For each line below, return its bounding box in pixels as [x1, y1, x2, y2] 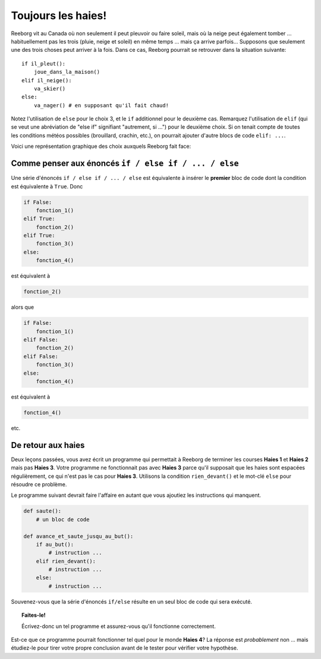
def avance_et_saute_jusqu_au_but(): [23, 533, 134, 539]
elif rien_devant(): [36, 558, 96, 564]
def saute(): [23, 508, 62, 515]
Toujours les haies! [11, 9, 107, 22]
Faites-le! [21, 611, 46, 619]
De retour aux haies [11, 440, 85, 450]
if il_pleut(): [21, 60, 66, 67]
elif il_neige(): [21, 77, 72, 83]
